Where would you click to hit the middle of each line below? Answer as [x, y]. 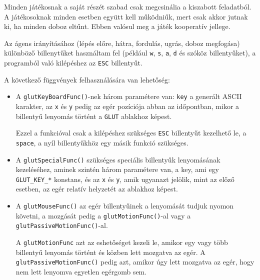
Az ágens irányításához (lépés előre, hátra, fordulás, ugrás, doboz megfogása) [122, 43]
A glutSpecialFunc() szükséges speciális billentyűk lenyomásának [118, 159]
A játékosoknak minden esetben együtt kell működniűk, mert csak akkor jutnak [126, 16]
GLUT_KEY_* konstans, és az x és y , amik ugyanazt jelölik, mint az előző [125, 179]
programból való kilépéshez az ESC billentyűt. [73, 63]
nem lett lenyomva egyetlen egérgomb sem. [81, 271]
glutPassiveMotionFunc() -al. [62, 225]
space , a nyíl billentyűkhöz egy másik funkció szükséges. [102, 142]
